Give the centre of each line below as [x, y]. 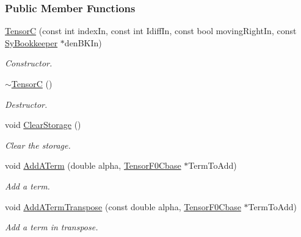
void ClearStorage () [43, 125]
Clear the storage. [38, 145]
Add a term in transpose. [52, 227]
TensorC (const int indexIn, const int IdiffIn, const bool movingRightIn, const [151, 31]
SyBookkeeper [31, 42]
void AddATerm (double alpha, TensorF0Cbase [93, 165]
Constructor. [29, 63]
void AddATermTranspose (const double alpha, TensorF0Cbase [123, 206]
